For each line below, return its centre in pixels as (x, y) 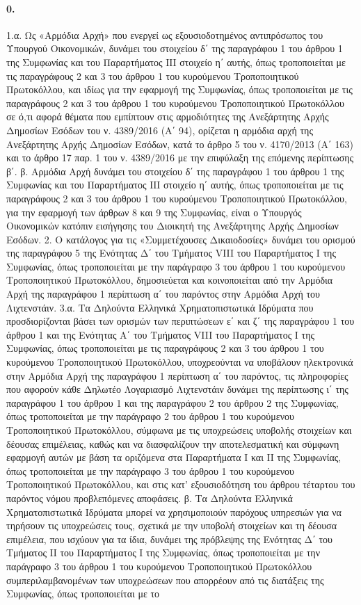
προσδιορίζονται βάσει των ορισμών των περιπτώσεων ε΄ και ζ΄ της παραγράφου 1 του (180, 321)
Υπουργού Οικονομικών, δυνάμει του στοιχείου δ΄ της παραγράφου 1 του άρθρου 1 (175, 48)
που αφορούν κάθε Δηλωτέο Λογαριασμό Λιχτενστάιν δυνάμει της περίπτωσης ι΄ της (177, 389)
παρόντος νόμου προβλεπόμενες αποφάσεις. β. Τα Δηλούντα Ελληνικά (150, 498)
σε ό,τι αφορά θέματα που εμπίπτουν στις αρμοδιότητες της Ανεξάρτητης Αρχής (168, 116)
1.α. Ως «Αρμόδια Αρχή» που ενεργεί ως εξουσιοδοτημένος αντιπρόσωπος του (165, 34)
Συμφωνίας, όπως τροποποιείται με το (83, 594)
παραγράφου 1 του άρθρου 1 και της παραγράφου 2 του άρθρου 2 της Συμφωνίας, (173, 402)
